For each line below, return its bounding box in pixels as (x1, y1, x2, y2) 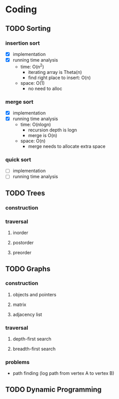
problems (5, 358, 30, 366)
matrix (12, 301, 27, 308)
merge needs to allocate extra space (28, 143, 106, 149)
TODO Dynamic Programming (5, 385, 102, 394)
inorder (12, 230, 28, 236)
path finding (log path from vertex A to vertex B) (12, 370, 114, 376)
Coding (5, 4, 37, 15)
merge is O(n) (28, 132, 57, 139)
